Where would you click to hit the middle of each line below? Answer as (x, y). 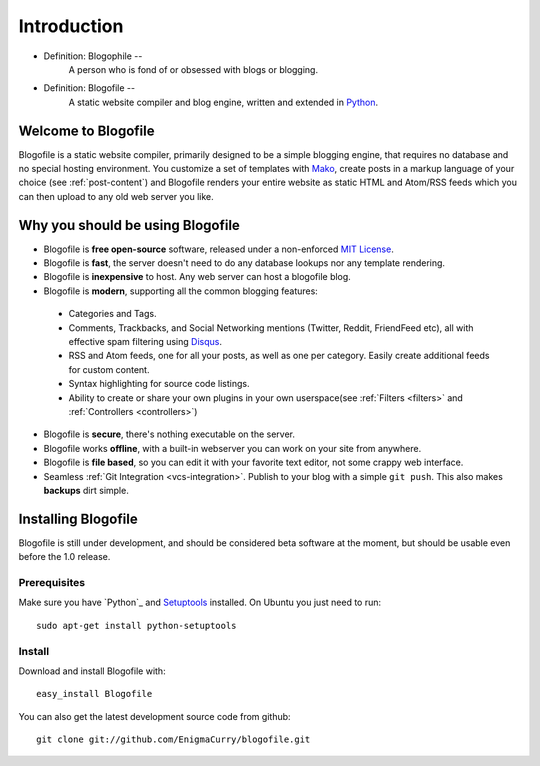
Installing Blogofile (78, 518)
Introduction (71, 26)
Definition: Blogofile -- (89, 88)
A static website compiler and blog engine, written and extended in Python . (223, 102)
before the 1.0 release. (64, 557)
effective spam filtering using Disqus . (145, 342)
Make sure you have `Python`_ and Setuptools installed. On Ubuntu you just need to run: (200, 602)
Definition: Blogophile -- (93, 56)
